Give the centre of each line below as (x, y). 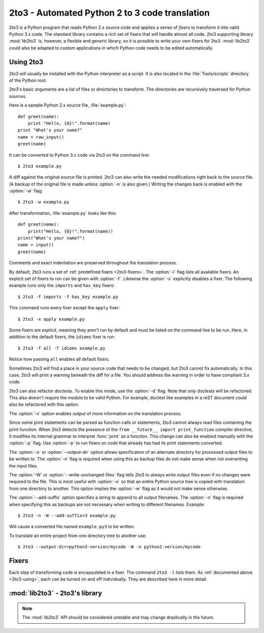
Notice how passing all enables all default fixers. (59, 359)
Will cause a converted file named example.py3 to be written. (72, 527)
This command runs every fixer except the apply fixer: (64, 308)
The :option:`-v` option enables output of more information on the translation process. (95, 413)
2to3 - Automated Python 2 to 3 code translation (110, 13)
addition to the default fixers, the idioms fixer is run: (62, 337)
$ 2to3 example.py (40, 166)
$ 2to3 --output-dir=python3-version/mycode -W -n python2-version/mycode (109, 547)
